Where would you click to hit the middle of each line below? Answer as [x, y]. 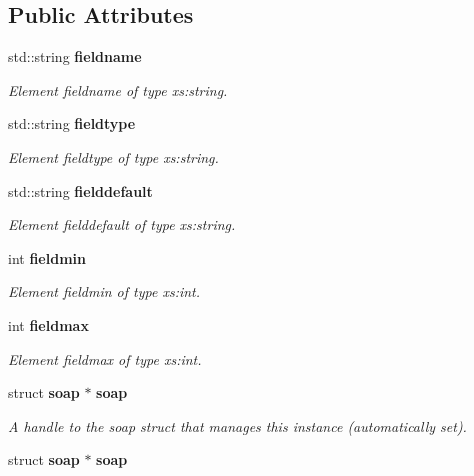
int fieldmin [47, 257]
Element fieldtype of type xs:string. [113, 156]
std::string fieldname [75, 56]
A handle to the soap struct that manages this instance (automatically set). [237, 425]
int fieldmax [48, 324]
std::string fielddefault [80, 190]
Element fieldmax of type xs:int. [105, 358]
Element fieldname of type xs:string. [118, 89]
